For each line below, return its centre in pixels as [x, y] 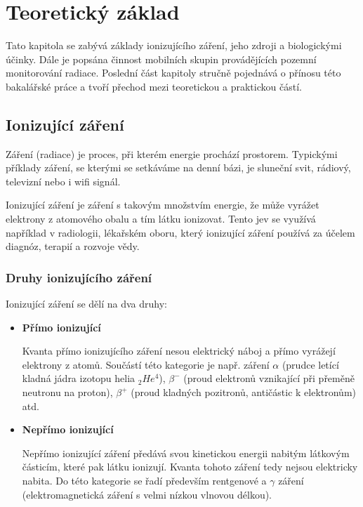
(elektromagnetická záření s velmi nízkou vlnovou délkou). [147, 494]
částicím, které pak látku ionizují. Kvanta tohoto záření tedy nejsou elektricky [190, 467]
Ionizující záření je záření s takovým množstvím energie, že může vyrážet [163, 205]
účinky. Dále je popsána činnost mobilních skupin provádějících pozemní [161, 59]
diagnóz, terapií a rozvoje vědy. [73, 246]
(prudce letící [310, 364]
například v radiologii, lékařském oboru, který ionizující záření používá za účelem [180, 232]
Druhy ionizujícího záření [79, 277]
